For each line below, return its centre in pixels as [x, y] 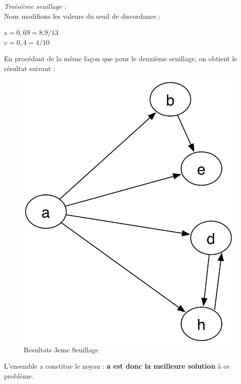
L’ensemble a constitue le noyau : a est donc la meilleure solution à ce [117, 366]
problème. [19, 376]
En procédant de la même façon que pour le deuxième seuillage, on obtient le [121, 58]
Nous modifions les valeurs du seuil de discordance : [82, 16]
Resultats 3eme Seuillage [61, 349]
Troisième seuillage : [35, 6]
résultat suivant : [30, 68]
